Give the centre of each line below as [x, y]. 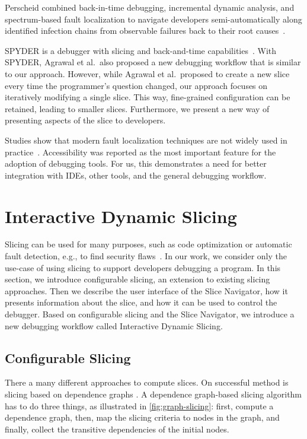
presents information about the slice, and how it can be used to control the [141, 302]
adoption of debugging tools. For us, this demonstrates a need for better [136, 163]
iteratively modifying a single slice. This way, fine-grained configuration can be [148, 97]
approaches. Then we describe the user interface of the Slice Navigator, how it [146, 290]
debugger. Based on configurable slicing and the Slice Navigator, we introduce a [150, 314]
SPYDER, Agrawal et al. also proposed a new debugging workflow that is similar [153, 62]
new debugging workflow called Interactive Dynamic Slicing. [114, 325]
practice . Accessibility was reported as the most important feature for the [140, 152]
